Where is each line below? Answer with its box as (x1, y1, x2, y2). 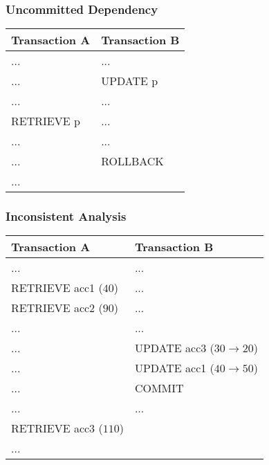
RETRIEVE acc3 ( (11, 420, 103, 437)
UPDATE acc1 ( (134, 360, 214, 376)
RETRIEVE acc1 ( (11, 280, 103, 296)
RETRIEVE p (11, 113, 80, 129)
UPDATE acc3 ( (134, 340, 214, 356)
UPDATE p (101, 73, 158, 89)
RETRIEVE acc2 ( (11, 300, 103, 316)
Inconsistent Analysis (6, 208, 127, 225)
